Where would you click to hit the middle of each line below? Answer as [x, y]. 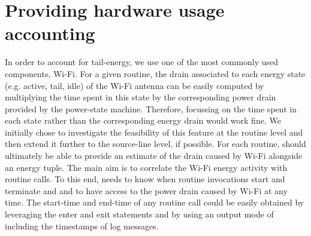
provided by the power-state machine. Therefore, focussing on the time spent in [151, 108]
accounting [50, 33]
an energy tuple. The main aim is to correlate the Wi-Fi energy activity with [146, 167]
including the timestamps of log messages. [82, 226]
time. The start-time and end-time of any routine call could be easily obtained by [155, 202]
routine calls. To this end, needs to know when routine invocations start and [145, 179]
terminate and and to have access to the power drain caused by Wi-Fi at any [146, 190]
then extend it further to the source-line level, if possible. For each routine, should [155, 144]
